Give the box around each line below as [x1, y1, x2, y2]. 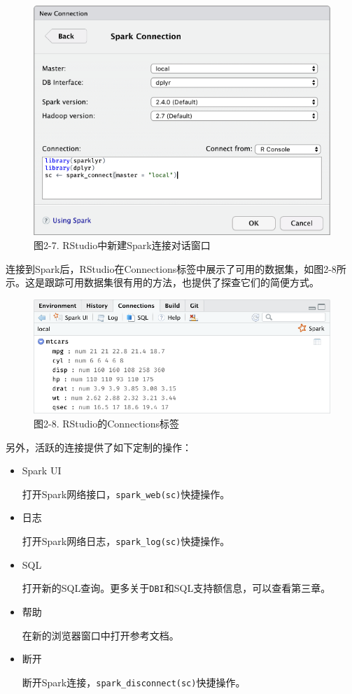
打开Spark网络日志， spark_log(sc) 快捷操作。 [22, 534, 230, 548]
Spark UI [22, 463, 62, 478]
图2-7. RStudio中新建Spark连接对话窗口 [34, 237, 211, 252]
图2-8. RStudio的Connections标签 [34, 416, 179, 431]
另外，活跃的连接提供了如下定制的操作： [6, 439, 192, 454]
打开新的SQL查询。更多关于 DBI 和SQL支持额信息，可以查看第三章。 [22, 581, 331, 595]
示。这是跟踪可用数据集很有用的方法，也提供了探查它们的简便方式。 [6, 275, 319, 290]
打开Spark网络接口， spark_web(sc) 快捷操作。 [22, 486, 230, 501]
